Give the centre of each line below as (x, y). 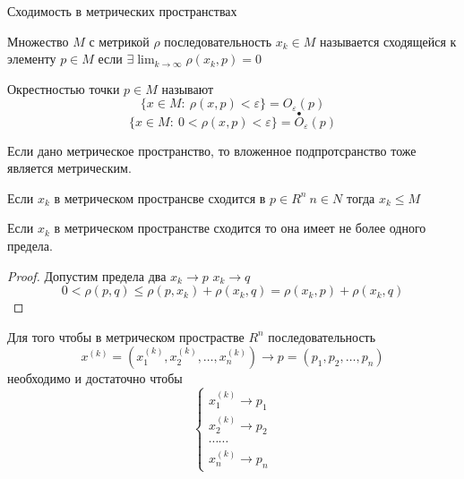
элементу (32, 59)
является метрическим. (69, 168)
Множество (38, 41)
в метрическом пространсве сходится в (160, 197)
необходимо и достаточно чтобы (95, 378)
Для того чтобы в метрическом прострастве (126, 336)
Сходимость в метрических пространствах (122, 11)
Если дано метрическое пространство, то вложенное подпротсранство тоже (212, 150)
